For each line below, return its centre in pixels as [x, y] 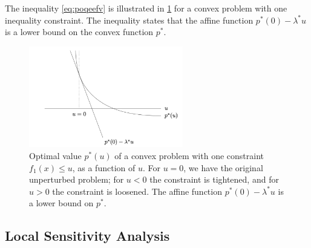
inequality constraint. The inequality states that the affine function [129, 20]
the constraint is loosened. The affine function [137, 191]
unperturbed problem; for [77, 179]
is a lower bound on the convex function [79, 32]
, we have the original [223, 167]
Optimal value [55, 156]
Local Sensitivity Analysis [87, 236]
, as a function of [104, 167]
